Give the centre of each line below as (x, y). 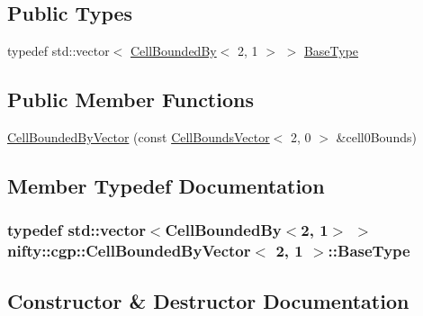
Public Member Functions (130, 99)
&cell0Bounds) (376, 137)
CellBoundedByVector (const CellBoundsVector (139, 137)
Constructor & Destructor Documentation (208, 300)
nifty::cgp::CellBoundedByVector (129, 251)
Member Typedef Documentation (166, 185)
